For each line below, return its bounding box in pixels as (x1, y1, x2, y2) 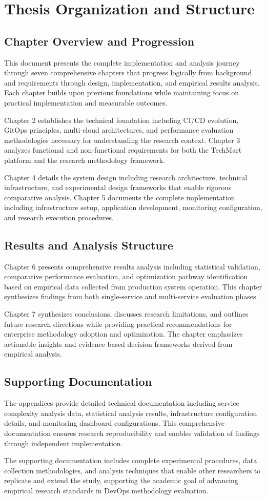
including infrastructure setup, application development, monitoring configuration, (4, 202, 262, 213)
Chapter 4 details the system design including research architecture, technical (4, 172, 248, 182)
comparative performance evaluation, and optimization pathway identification (4, 271, 248, 282)
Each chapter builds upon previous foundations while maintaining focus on (4, 87, 239, 98)
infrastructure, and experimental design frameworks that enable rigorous (4, 182, 232, 193)
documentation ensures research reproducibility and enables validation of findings (4, 428, 260, 439)
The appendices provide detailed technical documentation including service (4, 398, 239, 408)
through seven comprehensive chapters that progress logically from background (4, 67, 252, 78)
